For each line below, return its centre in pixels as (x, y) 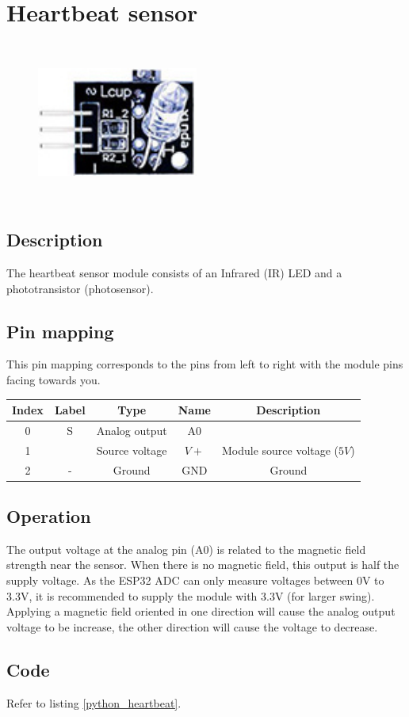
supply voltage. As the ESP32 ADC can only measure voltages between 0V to (195, 580)
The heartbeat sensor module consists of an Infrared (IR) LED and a (174, 272)
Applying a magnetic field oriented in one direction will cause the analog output (201, 611)
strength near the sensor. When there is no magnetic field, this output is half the (203, 564)
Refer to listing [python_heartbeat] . (94, 702)
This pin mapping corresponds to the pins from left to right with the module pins (205, 364)
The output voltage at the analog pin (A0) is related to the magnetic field (186, 549)
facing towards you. (54, 379)
